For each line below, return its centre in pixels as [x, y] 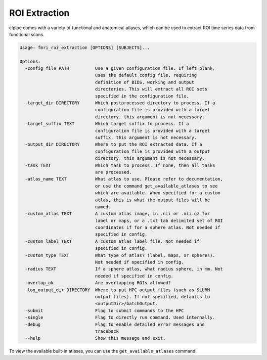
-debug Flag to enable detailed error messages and [115, 324]
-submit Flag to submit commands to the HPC [104, 311]
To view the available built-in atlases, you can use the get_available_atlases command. [103, 351]
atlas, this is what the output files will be [153, 200]
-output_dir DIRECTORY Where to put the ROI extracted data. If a [113, 144]
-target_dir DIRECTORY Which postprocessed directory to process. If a [120, 103]
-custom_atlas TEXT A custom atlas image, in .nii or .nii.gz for [117, 214]
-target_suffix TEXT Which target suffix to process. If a [107, 124]
